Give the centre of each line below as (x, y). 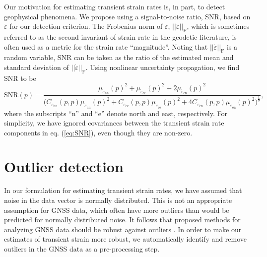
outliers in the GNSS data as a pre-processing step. (82, 248)
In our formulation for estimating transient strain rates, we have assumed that (123, 190)
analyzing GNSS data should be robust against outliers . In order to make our (123, 229)
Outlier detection (64, 166)
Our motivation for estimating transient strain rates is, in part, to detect (115, 6)
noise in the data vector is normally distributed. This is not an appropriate (118, 200)
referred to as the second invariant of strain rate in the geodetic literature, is (120, 36)
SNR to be (20, 78)
